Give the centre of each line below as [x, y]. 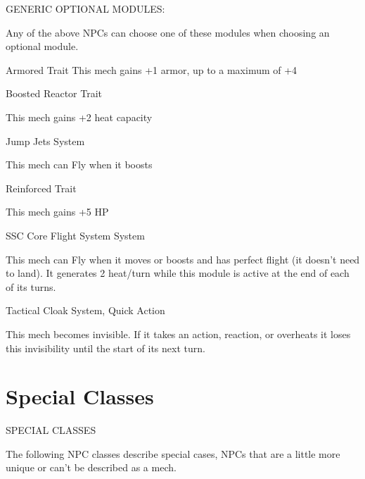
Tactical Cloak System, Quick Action [85, 310]
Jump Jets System [45, 141]
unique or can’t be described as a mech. [91, 467]
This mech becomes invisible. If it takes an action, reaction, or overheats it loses [178, 334]
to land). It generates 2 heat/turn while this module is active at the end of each [178, 273]
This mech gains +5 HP [57, 212]
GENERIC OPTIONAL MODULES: [85, 8]
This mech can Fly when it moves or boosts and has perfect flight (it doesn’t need [183, 259]
